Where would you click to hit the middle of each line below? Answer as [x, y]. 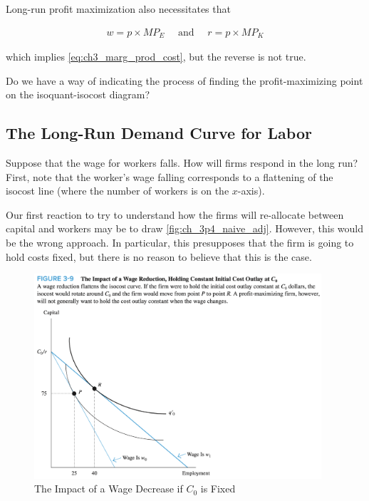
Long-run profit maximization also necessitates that [118, 9]
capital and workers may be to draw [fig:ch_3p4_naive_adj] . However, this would [184, 228]
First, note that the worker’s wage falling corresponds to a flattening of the [170, 176]
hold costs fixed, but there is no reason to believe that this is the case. [159, 256]
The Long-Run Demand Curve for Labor [159, 133]
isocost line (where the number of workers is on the [118, 191]
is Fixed [218, 489]
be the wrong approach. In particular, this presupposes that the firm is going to [180, 243]
